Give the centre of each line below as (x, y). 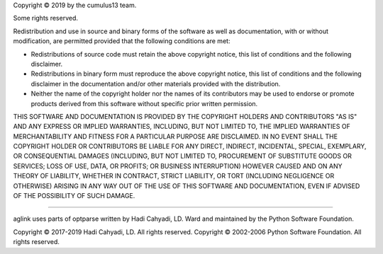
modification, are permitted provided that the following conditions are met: (122, 41)
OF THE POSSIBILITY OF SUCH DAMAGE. (74, 196)
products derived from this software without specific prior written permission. (144, 103)
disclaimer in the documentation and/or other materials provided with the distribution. (156, 83)
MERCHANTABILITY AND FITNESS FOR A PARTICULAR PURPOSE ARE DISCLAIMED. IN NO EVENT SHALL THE (176, 136)
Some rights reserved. (45, 18)
